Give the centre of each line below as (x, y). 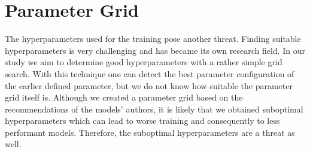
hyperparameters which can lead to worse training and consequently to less (142, 121)
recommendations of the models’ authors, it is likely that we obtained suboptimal (154, 109)
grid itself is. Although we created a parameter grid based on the (124, 97)
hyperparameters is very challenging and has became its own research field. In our (155, 50)
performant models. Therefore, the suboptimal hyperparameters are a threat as (150, 132)
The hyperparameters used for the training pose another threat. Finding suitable (153, 39)
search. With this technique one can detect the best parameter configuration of (150, 73)
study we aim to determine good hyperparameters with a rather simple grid (144, 62)
